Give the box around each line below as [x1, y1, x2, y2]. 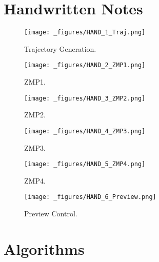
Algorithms [4, 238, 85, 259]
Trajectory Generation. [24, 43, 96, 54]
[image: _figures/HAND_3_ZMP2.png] [24, 94, 146, 102]
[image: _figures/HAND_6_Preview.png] [24, 193, 156, 201]
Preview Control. [24, 208, 77, 219]
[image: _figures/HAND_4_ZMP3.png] [24, 127, 146, 135]
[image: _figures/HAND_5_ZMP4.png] [24, 160, 146, 168]
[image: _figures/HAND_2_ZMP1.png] [24, 62, 146, 69]
